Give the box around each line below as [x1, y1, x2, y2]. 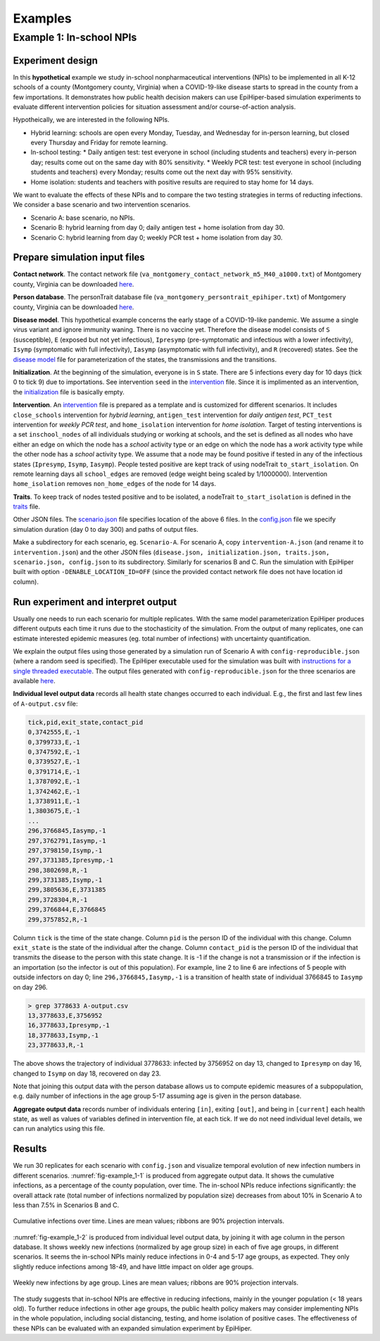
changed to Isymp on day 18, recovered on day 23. [13, 1069, 161, 1078]
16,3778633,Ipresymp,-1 [27, 1021, 110, 1030]
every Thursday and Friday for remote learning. [30, 138, 168, 147]
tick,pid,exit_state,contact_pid [27, 718, 144, 726]
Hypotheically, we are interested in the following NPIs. [13, 116, 170, 124]
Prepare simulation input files [13, 251, 146, 263]
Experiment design [13, 54, 98, 66]
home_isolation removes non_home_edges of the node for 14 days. [13, 480, 216, 488]
